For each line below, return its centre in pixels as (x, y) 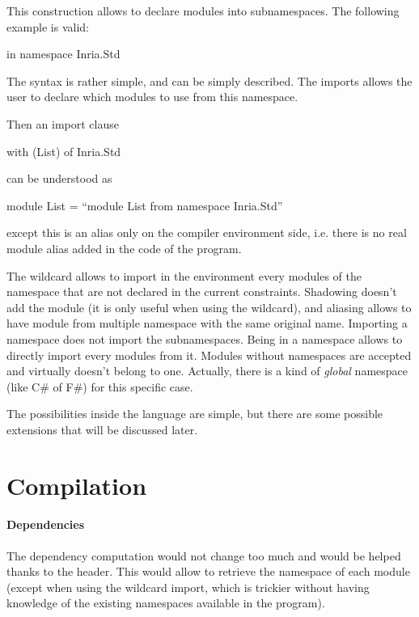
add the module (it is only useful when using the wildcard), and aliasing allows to (209, 307)
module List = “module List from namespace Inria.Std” (145, 205)
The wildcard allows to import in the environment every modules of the (184, 275)
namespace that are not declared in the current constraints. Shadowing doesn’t (202, 292)
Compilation (77, 485)
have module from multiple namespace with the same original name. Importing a (207, 323)
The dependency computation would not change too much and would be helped (204, 555)
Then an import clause (63, 123)
